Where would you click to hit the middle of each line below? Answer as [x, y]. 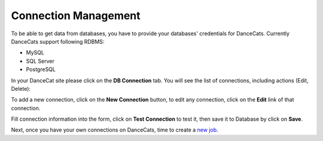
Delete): [21, 88]
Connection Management [76, 16]
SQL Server [40, 61]
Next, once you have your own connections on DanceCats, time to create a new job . [115, 130]
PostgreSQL [41, 69]
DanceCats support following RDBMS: [58, 41]
